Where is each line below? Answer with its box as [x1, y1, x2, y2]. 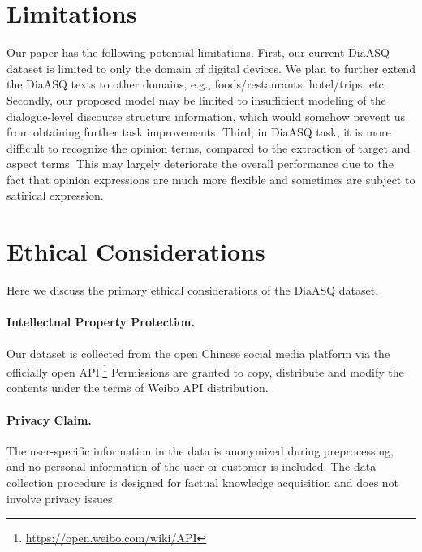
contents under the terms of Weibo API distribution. [6, 379, 269, 396]
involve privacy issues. [6, 489, 116, 507]
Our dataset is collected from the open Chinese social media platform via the [6, 344, 390, 361]
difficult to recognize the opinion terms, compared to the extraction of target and [6, 139, 411, 156]
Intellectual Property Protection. [6, 313, 195, 330]
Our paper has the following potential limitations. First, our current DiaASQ [6, 44, 390, 61]
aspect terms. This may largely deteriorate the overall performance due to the [6, 155, 394, 172]
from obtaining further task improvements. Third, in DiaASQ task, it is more [6, 123, 391, 140]
